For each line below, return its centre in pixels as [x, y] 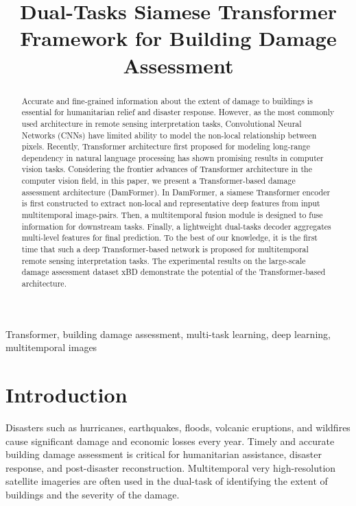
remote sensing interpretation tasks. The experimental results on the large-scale [164, 260]
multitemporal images [51, 347]
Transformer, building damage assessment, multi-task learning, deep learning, [168, 334]
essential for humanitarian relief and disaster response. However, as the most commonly [178, 112]
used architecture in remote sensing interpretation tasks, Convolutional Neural [162, 123]
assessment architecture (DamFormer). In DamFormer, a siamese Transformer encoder [176, 192]
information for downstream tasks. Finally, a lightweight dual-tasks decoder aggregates [176, 226]
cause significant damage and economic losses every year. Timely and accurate [170, 441]
